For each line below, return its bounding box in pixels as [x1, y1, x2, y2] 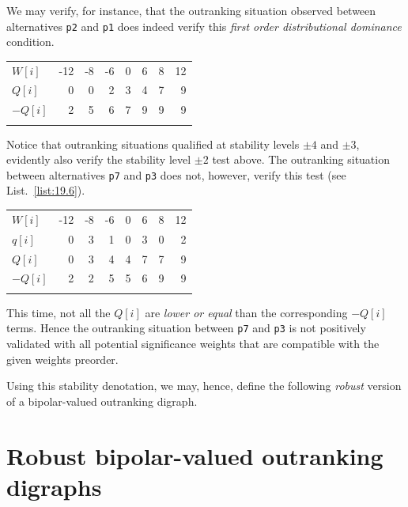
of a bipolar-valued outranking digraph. [6, 392, 198, 409]
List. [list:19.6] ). [6, 182, 85, 199]
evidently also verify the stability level [6, 151, 191, 168]
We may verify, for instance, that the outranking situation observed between [6, 2, 376, 18]
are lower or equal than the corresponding [145, 304, 348, 320]
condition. [6, 33, 55, 50]
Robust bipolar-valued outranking [6, 439, 383, 471]
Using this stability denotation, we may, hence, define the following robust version [6, 377, 402, 394]
